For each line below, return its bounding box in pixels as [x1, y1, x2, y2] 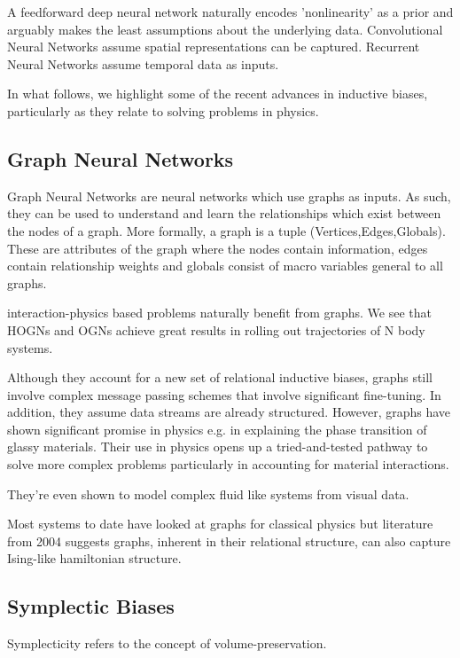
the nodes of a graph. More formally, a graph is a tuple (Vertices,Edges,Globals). [7, 221, 446, 239]
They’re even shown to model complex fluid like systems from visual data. [7, 484, 409, 503]
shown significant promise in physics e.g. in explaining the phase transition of [7, 419, 427, 438]
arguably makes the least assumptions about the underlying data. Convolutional [7, 20, 443, 38]
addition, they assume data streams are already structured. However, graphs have [7, 403, 451, 421]
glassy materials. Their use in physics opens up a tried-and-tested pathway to [7, 437, 428, 456]
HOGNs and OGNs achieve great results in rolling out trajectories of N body [7, 320, 425, 339]
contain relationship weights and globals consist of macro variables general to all [7, 256, 443, 275]
